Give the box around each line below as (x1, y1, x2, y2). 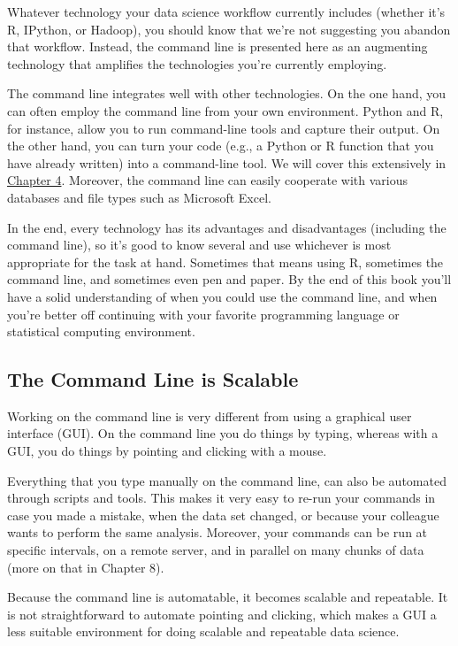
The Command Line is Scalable (7, 365, 299, 393)
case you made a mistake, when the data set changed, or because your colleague (7, 505, 439, 524)
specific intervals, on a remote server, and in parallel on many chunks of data (7, 541, 424, 559)
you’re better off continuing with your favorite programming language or (7, 304, 400, 323)
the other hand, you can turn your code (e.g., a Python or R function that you (7, 136, 434, 155)
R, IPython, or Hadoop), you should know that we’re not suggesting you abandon (7, 19, 451, 38)
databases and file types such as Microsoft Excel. (7, 188, 271, 206)
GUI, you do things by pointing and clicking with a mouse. (7, 442, 327, 460)
